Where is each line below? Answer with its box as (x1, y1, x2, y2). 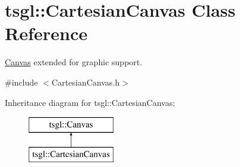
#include (5, 75, 38, 88)
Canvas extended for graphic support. (5, 56, 143, 68)
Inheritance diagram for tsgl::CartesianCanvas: (5, 96, 176, 108)
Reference (5, 21, 88, 45)
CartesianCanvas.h (51, 75, 120, 88)
